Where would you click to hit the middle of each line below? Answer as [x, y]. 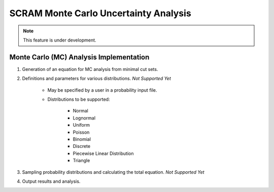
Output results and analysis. [51, 181]
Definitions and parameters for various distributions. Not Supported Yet [96, 79]
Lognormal [84, 118]
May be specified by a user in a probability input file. [102, 90]
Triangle [81, 161]
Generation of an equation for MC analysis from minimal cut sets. [90, 69]
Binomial [82, 139]
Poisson [81, 132]
